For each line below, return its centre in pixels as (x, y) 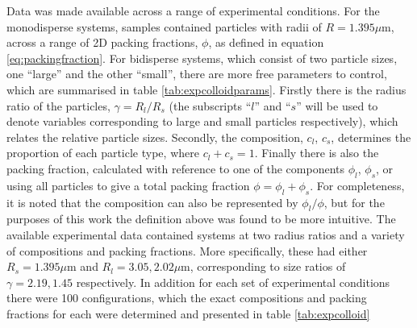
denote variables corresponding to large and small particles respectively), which (202, 121)
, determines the (371, 137)
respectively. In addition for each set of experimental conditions (233, 282)
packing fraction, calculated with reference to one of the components (176, 168)
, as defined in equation (266, 42)
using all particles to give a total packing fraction (128, 185)
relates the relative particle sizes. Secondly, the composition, (155, 137)
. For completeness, (357, 185)
